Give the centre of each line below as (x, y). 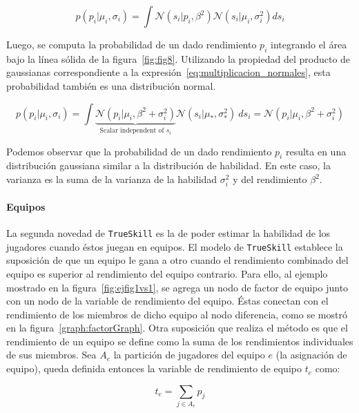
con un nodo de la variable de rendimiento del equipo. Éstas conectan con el (167, 301)
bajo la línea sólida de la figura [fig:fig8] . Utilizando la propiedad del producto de (178, 58)
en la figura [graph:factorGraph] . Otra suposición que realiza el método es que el (177, 328)
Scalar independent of (132, 131)
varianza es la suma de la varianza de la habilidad (112, 179)
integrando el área (309, 44)
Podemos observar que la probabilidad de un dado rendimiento (139, 151)
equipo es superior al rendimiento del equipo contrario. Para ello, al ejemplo (167, 273)
